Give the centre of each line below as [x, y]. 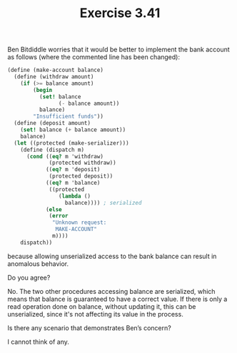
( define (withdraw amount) [54, 77]
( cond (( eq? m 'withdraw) [65, 156]
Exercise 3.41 [120, 13]
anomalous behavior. [38, 264]
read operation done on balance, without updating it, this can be [102, 306]
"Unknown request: [80, 222]
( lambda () [75, 196]
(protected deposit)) [81, 176]
